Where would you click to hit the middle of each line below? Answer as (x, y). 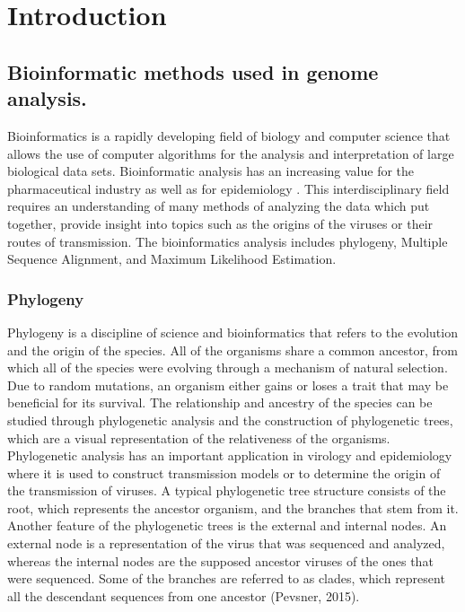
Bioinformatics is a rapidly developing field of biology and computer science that (229, 135)
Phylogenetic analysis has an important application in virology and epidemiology (230, 455)
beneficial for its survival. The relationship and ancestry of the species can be (220, 402)
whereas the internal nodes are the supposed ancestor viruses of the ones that (220, 560)
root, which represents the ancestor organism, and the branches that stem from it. (233, 507)
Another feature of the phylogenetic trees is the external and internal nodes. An (227, 525)
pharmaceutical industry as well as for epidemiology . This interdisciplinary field (228, 188)
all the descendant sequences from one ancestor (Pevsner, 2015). (184, 595)
